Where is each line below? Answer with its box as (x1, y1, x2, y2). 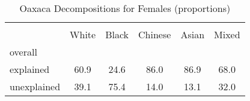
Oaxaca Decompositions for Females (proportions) (19, 1, 231, 15)
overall (10, 45, 37, 59)
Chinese (138, 27, 171, 41)
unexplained (10, 79, 61, 93)
